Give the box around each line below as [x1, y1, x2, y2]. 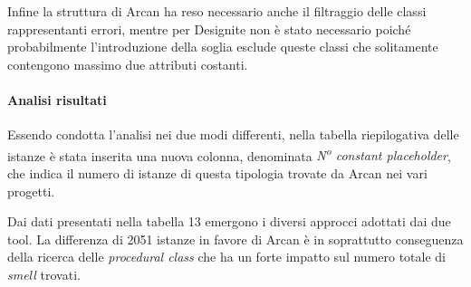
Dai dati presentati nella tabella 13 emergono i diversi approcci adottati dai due [7, 212, 451, 231]
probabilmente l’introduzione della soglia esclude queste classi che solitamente [7, 37, 438, 56]
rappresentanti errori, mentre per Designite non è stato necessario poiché [7, 19, 411, 38]
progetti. [7, 181, 55, 200]
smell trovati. [7, 264, 81, 283]
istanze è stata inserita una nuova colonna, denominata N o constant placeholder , [7, 143, 451, 165]
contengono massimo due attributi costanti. [7, 54, 248, 73]
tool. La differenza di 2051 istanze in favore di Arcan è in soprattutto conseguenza [7, 229, 464, 248]
